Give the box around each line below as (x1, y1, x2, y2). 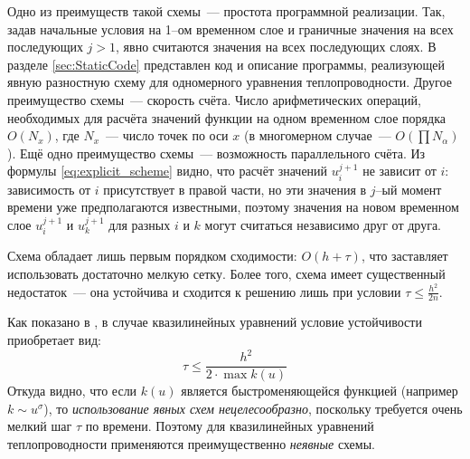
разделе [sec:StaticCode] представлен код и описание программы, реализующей (7, 54, 446, 73)
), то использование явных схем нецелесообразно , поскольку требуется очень (43, 398, 463, 417)
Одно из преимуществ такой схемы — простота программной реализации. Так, (7, 2, 446, 20)
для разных (108, 215, 171, 234)
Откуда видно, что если (7, 381, 137, 400)
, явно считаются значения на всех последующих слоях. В (116, 37, 437, 56)
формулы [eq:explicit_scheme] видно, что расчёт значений (7, 161, 328, 180)
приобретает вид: (7, 330, 101, 349)
